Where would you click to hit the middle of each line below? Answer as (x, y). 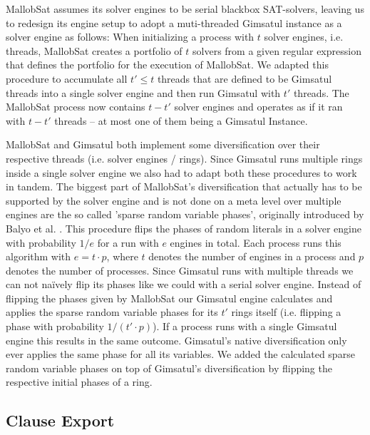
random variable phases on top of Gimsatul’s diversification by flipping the (169, 368)
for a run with (128, 242)
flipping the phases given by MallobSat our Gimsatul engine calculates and (169, 298)
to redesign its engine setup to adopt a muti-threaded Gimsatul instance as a (174, 22)
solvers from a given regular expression (277, 50)
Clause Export (60, 420)
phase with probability (55, 326)
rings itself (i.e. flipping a (286, 312)
